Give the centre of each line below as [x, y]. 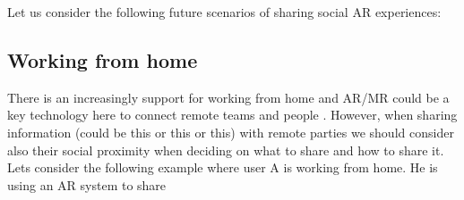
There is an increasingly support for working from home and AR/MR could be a [228, 97]
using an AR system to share [87, 184]
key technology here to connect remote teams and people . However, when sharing [232, 115]
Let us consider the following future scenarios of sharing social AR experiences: [224, 12]
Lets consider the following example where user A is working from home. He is [223, 167]
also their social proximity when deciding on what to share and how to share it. [226, 150]
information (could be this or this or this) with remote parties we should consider [231, 132]
